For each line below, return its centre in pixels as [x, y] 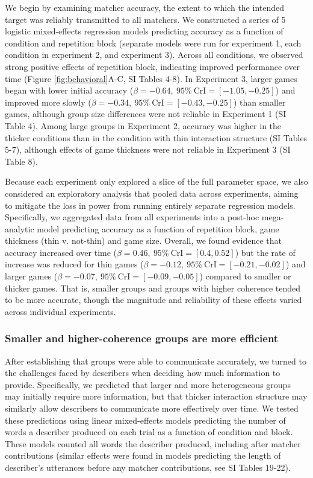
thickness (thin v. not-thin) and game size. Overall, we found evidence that [143, 241]
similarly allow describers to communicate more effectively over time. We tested [152, 408]
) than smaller [259, 102]
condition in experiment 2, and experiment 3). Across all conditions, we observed [154, 55]
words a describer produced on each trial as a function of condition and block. [149, 432]
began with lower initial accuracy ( [69, 90]
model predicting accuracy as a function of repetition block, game [158, 228]
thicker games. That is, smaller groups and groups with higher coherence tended [153, 288]
